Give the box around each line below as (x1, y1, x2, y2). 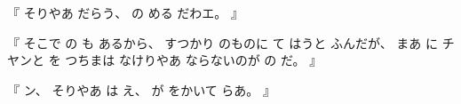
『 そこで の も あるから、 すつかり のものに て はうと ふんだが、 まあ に (7, 33, 438, 52)
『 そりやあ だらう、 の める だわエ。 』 (7, 4, 243, 21)
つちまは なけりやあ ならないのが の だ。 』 (65, 51, 322, 69)
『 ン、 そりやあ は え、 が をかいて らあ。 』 (7, 80, 276, 99)
